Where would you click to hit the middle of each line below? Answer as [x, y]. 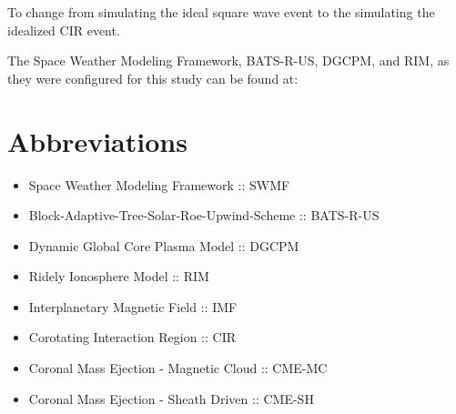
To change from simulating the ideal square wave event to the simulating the [221, 12]
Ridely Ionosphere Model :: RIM [119, 276]
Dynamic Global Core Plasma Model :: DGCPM [164, 245]
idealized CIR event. [64, 30]
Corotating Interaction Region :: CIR [132, 337]
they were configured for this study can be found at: [153, 78]
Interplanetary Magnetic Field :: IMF [133, 306]
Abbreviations [97, 141]
